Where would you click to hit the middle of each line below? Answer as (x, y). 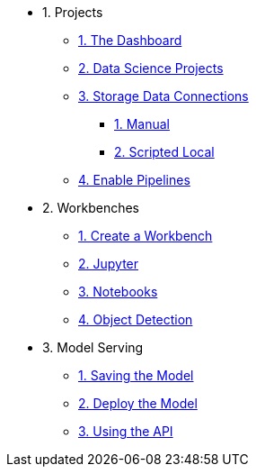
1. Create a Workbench (146, 236)
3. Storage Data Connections (163, 96)
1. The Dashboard (130, 40)
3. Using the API (126, 431)
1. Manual (142, 124)
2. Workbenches (91, 208)
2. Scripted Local (164, 152)
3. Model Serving (93, 347)
